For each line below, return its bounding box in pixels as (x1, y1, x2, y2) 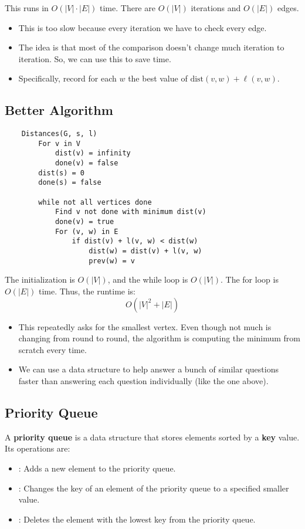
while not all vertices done (38, 198, 152, 206)
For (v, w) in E (55, 227, 118, 236)
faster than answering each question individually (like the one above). (18, 374, 269, 386)
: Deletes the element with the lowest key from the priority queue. (18, 513, 256, 525)
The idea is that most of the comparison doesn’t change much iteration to (18, 41, 284, 53)
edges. (277, 2, 299, 13)
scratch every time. (18, 343, 87, 355)
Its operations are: (5, 442, 70, 455)
